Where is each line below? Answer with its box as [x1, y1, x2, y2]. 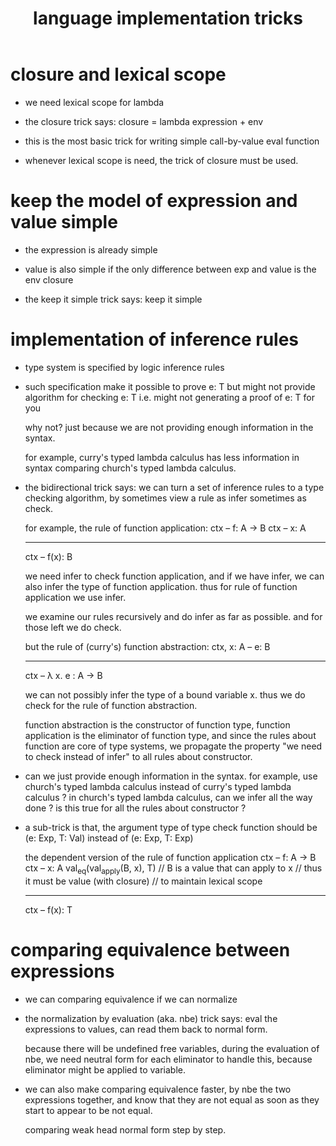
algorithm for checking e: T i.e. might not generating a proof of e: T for [24, 391, 315, 403]
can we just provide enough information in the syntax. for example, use [24, 770, 318, 782]
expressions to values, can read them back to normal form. [24, 1023, 268, 1035]
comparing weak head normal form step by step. [24, 1123, 227, 1136]
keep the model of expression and [10, 190, 298, 212]
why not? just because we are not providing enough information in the [24, 421, 314, 433]
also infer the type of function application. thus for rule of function [24, 580, 298, 592]
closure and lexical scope [10, 63, 227, 86]
